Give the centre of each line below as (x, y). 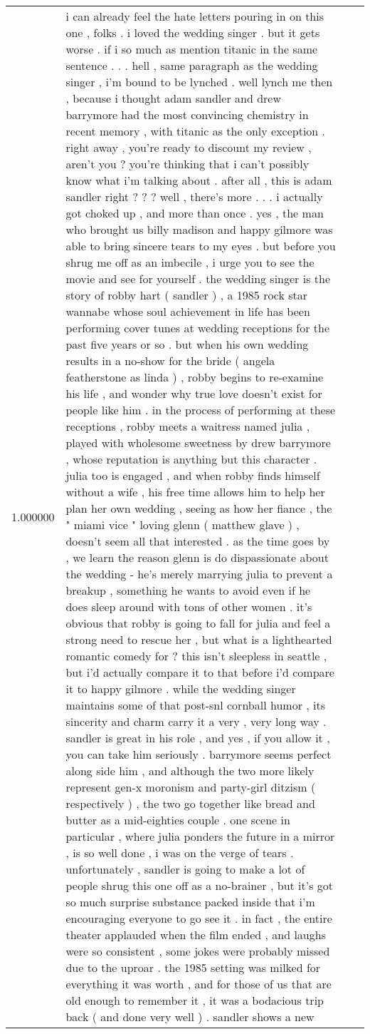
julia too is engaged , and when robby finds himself (193, 475)
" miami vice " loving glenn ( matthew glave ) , (183, 524)
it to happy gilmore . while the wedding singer (181, 689)
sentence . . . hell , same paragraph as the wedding (192, 65)
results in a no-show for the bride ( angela (170, 360)
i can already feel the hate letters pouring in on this (195, 16)
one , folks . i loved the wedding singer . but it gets (193, 32)
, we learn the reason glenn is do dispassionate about (197, 557)
